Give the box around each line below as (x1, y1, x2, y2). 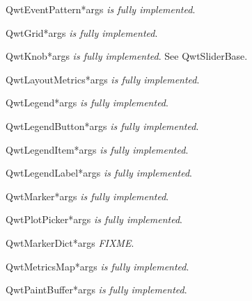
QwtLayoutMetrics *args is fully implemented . (6, 72, 200, 86)
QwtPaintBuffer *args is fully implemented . (6, 282, 187, 297)
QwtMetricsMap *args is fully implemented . (6, 259, 189, 273)
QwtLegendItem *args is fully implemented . (6, 142, 189, 156)
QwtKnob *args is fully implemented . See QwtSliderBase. (6, 49, 248, 63)
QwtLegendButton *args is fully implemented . (6, 118, 199, 133)
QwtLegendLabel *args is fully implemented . (6, 165, 192, 180)
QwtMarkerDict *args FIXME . (6, 235, 134, 250)
